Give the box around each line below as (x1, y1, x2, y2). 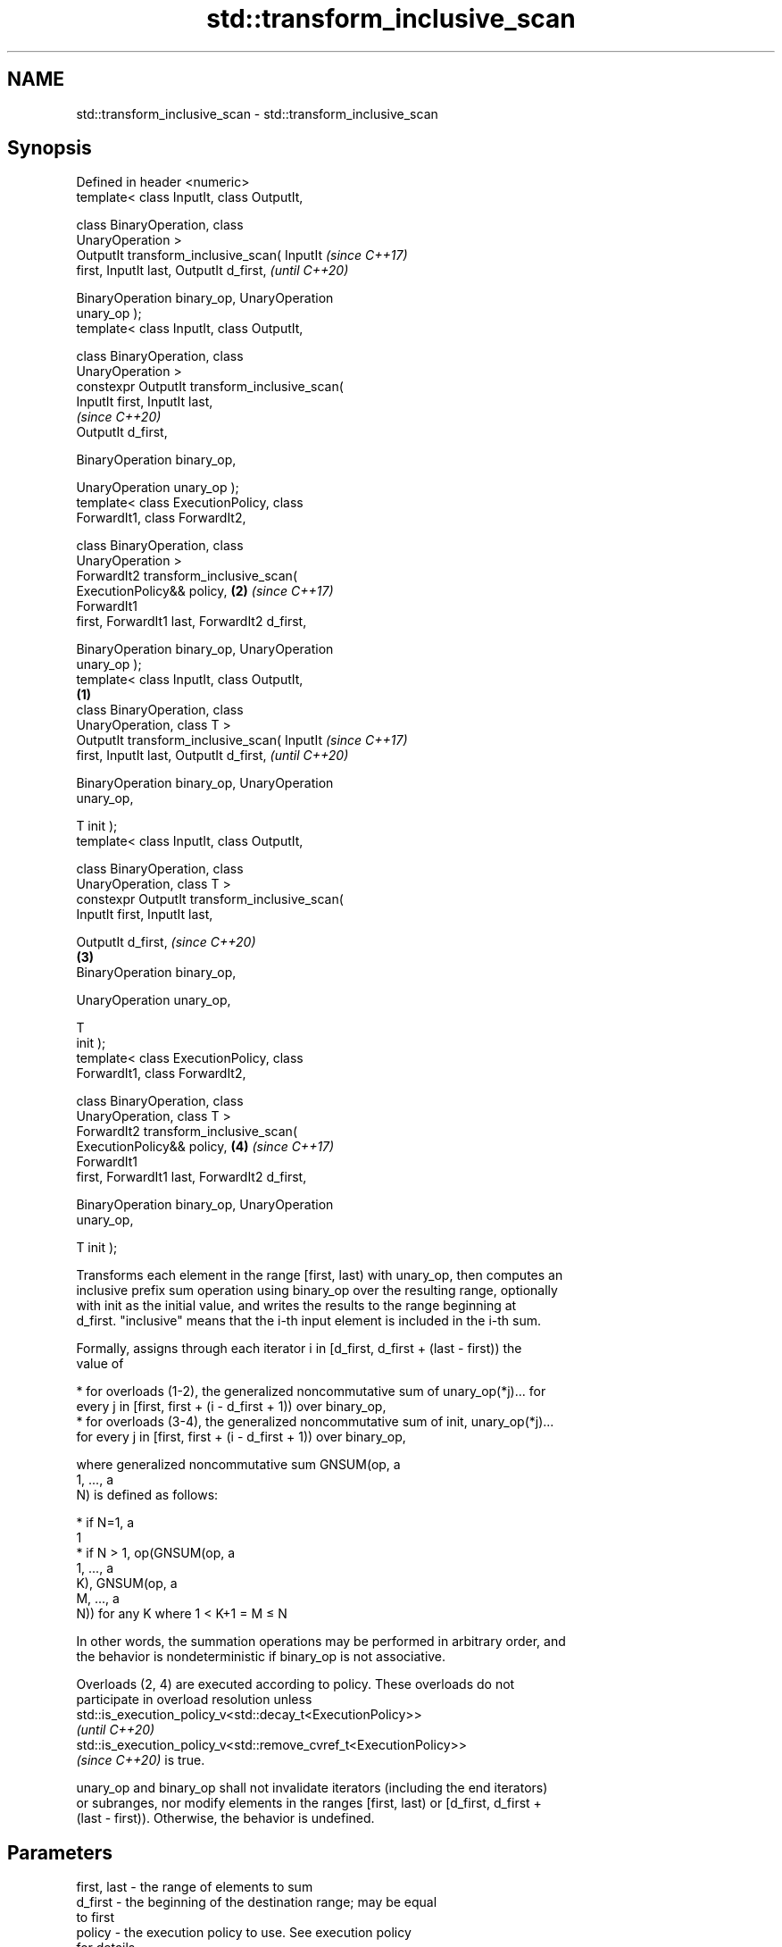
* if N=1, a (76, 1515, 135, 1531)
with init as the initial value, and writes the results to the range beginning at (76, 1298, 517, 1314)
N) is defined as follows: (76, 1487, 219, 1503)
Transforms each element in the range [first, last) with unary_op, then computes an (76, 1267, 563, 1283)
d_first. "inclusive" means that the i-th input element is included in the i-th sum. (76, 1313, 542, 1329)
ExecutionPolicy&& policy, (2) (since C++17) (76, 583, 334, 599)
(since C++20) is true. (76, 1752, 205, 1768)
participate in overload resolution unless (76, 1692, 312, 1708)
